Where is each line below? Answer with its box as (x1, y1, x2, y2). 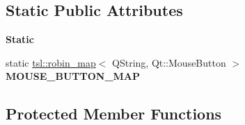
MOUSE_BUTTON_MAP (6, 69, 141, 83)
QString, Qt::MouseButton (112, 55, 226, 69)
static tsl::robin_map (6, 55, 96, 69)
